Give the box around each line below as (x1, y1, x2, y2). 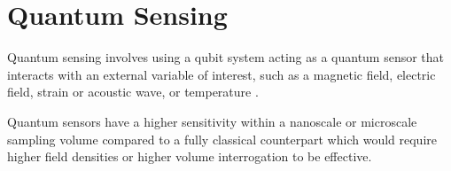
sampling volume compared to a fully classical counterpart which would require (7, 129, 437, 148)
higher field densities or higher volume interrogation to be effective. (7, 147, 372, 166)
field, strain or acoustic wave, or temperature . (7, 82, 259, 101)
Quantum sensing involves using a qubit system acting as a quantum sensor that (7, 48, 445, 66)
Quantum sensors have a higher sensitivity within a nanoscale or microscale (7, 112, 417, 130)
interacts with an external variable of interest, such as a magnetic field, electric (7, 65, 436, 83)
